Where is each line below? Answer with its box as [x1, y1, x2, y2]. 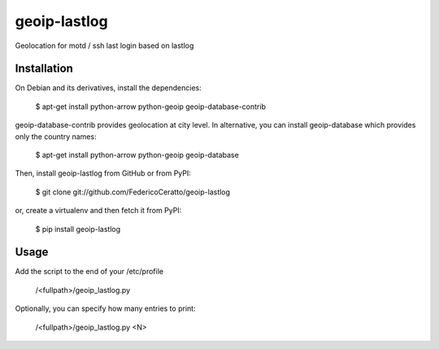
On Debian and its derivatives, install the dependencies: [15, 83, 202, 93]
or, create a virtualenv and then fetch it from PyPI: [15, 206, 182, 216]
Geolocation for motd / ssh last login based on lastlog [15, 41, 194, 50]
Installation [15, 62, 73, 76]
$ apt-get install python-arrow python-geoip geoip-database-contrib [35, 102, 266, 111]
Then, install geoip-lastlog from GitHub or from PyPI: [15, 168, 191, 178]
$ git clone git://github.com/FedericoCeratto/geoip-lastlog [35, 187, 231, 197]
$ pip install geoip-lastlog [35, 224, 121, 233]
